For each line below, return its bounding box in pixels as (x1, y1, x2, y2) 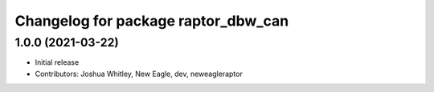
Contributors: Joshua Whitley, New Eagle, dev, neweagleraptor (35, 69, 243, 78)
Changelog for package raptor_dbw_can (14, 12, 289, 30)
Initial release (35, 58, 80, 67)
